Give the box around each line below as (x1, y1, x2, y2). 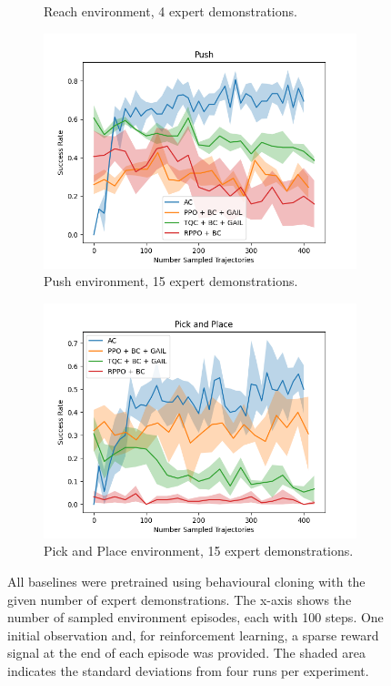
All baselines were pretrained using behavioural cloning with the (7, 571, 366, 590)
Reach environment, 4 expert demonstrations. (44, 2, 297, 20)
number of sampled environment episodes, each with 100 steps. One (7, 608, 384, 627)
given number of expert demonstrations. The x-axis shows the (7, 589, 352, 609)
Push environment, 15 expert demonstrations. (44, 271, 298, 291)
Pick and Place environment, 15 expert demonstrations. (44, 541, 354, 560)
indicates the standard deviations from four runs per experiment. (7, 660, 369, 680)
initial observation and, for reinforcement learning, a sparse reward (7, 625, 379, 644)
